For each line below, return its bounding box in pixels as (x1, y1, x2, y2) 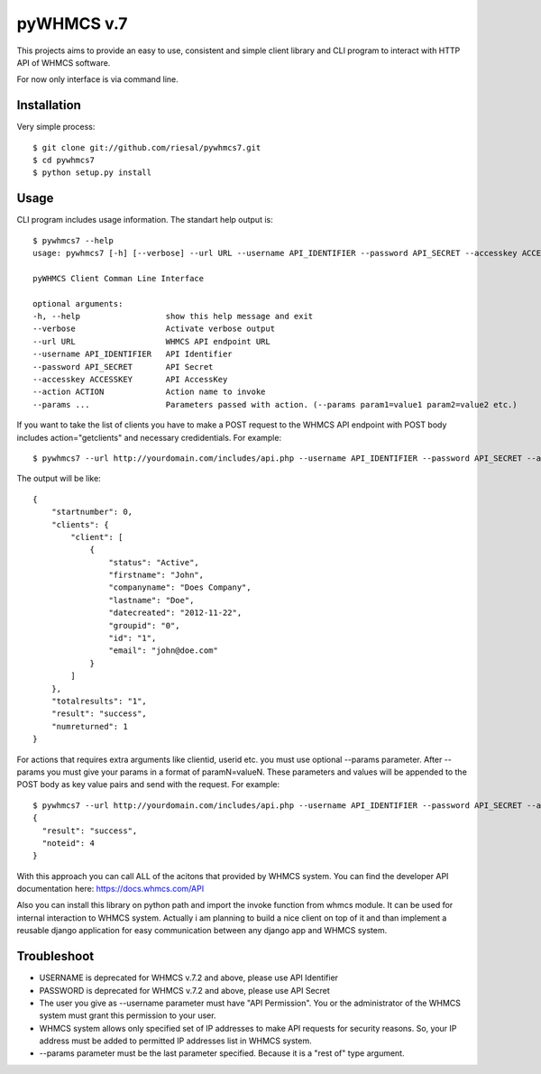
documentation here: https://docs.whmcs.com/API (16, 884, 205, 895)
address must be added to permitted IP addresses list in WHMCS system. (39, 1035, 313, 1046)
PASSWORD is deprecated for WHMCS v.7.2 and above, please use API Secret (39, 985, 331, 996)
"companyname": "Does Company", (108, 583, 252, 592)
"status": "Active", (108, 557, 200, 567)
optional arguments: (32, 298, 124, 308)
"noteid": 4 (41, 838, 95, 848)
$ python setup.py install (32, 168, 152, 178)
